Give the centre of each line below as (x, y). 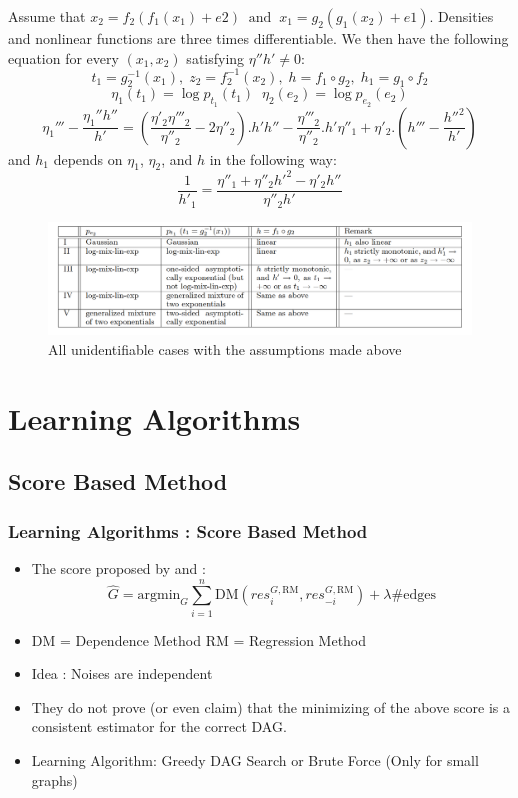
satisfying (215, 57)
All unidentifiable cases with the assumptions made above (225, 348)
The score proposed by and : (118, 567)
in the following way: (273, 158)
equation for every (63, 57)
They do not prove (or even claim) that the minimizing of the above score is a (270, 706)
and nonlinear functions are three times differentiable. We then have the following (258, 38)
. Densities (461, 16)
